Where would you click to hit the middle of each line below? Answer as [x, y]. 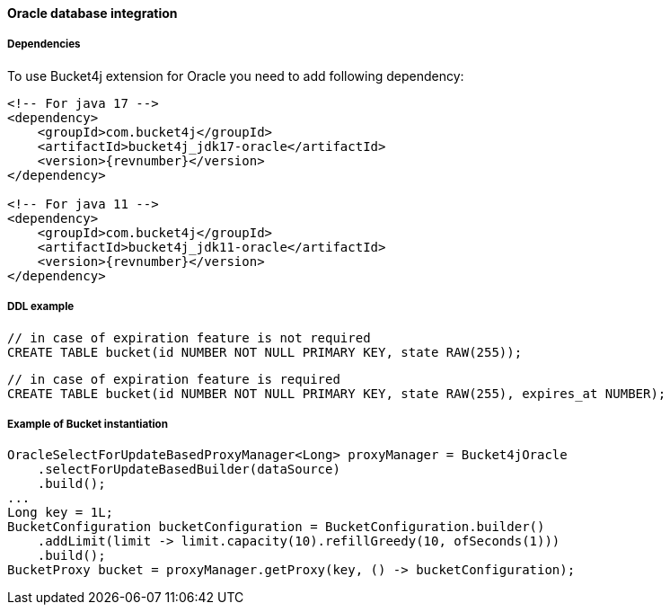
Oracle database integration [93, 13]
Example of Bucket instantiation [88, 424]
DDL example [41, 307]
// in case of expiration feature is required [174, 379]
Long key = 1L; [61, 513]
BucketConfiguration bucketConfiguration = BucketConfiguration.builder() [276, 527]
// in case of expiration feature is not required [189, 337]
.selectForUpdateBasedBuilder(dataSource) [189, 470]
